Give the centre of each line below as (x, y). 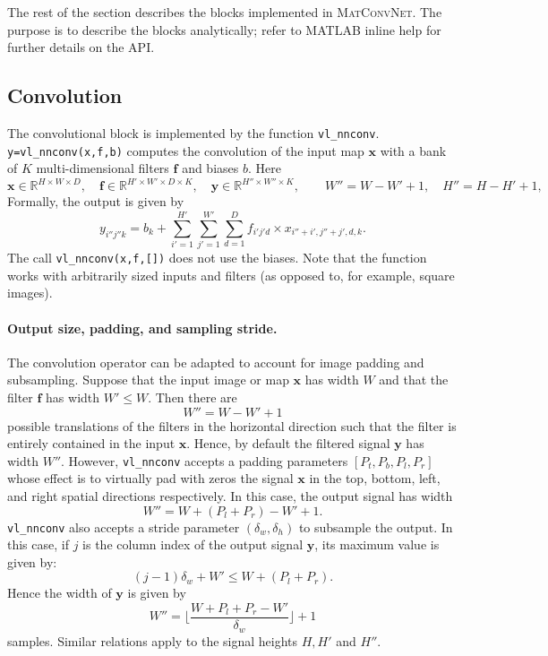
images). (30, 293)
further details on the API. (81, 47)
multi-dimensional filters (103, 168)
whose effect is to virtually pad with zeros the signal (150, 478)
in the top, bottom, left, (375, 478)
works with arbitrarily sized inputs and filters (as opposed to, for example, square (231, 275)
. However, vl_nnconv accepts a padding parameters (205, 460)
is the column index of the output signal (193, 544)
